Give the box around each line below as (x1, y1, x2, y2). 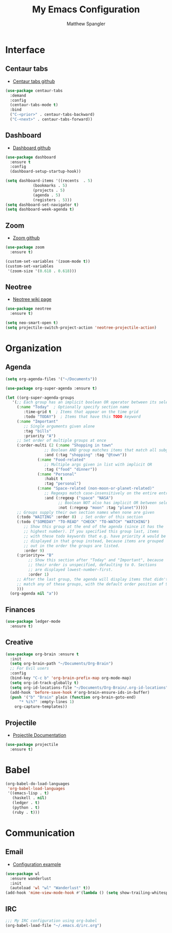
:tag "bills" (24, 428, 52, 434)
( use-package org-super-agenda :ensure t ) (5, 386, 97, 391)
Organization (5, 343, 62, 354)
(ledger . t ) (12, 800, 40, 805)
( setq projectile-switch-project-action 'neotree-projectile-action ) (5, 325, 157, 330)
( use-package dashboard (5, 154, 56, 160)
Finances (5, 605, 35, 614)
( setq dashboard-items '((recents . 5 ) (5, 178, 93, 184)
